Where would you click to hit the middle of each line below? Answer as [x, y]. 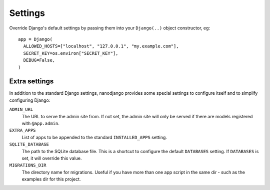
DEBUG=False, [39, 60]
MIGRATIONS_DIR [28, 165]
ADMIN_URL [21, 109]
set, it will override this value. [52, 158]
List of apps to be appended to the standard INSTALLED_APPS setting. [94, 137]
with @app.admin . [40, 123]
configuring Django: [30, 100]
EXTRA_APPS [22, 130]
